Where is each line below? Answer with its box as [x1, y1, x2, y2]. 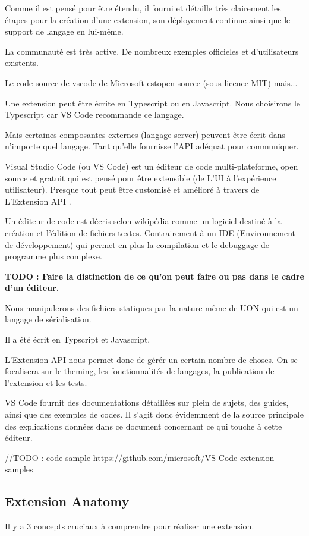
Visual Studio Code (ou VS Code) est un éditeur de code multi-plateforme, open [5, 159, 298, 172]
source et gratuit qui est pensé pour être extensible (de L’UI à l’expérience [5, 171, 276, 184]
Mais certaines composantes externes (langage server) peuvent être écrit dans [5, 128, 286, 140]
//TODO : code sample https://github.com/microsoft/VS [5, 451, 216, 463]
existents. [5, 57, 39, 69]
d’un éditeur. [5, 281, 59, 294]
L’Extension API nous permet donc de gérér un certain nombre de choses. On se [5, 353, 298, 365]
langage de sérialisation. [5, 313, 92, 325]
